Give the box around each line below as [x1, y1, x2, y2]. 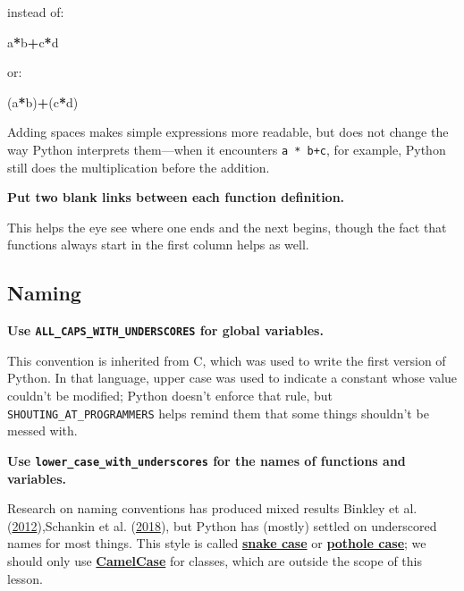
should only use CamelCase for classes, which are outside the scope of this [7, 551, 422, 570]
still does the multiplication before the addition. [7, 157, 270, 176]
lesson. [7, 569, 43, 587]
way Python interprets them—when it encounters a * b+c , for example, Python [7, 139, 446, 158]
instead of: [7, 3, 64, 21]
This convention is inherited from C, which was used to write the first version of [7, 350, 446, 369]
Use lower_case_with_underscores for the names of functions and [7, 451, 406, 469]
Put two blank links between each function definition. [7, 188, 345, 207]
